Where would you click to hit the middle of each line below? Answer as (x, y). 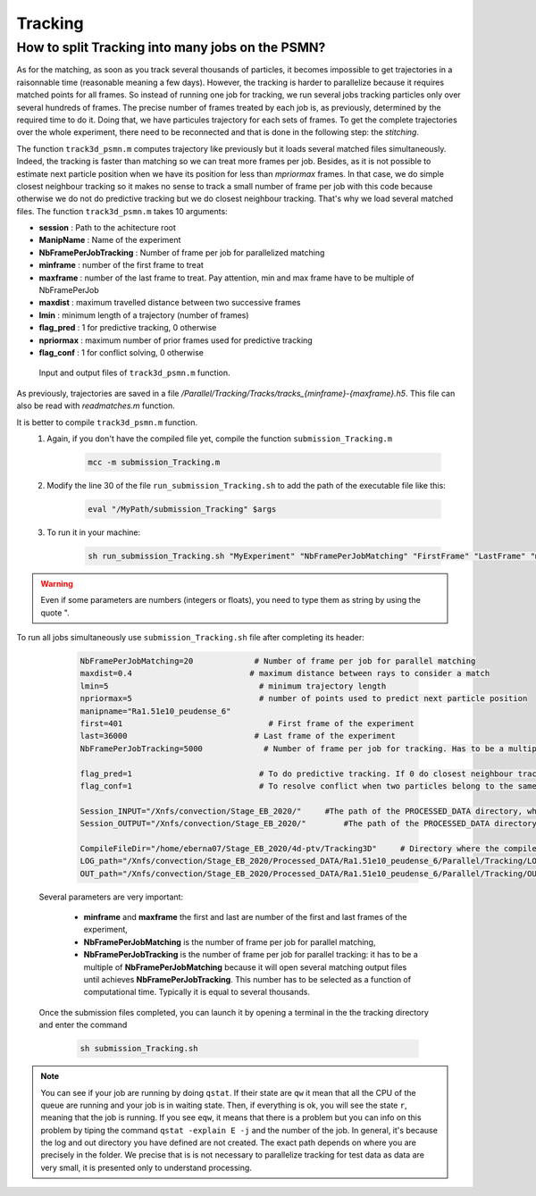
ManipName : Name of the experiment (110, 240)
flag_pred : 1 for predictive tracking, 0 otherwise (128, 328)
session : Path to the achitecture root (107, 228)
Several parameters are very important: (111, 897)
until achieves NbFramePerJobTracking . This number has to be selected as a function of (247, 979)
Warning (57, 583)
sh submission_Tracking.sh (139, 1049)
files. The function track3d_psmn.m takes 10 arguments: (122, 211)
